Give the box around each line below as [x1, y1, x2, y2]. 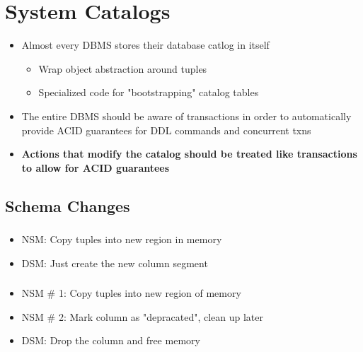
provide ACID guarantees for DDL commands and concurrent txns [21, 122, 311, 137]
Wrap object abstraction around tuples [38, 61, 207, 76]
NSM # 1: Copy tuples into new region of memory [21, 286, 241, 300]
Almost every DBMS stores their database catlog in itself [21, 37, 270, 52]
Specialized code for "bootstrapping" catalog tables [38, 85, 259, 100]
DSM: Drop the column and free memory [21, 333, 200, 348]
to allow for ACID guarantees [21, 160, 170, 175]
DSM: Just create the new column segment [21, 255, 208, 270]
